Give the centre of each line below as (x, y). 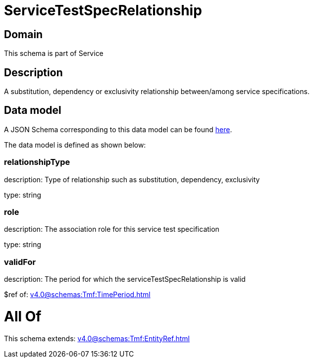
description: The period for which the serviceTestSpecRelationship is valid (125, 279)
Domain (24, 34)
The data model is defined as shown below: (75, 145)
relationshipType (37, 162)
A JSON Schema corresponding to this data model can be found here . (118, 129)
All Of (23, 316)
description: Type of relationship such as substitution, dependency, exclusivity (132, 179)
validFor (20, 262)
